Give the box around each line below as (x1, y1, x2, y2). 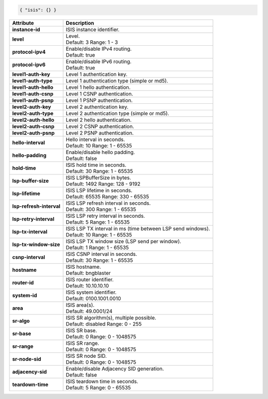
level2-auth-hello (12, 116, 55, 123)
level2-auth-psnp (12, 129, 55, 136)
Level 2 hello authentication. (66, 116, 132, 123)
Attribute (12, 19, 34, 26)
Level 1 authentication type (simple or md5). (66, 77, 168, 84)
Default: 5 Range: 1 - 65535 (66, 219, 130, 226)
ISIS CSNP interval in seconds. (66, 250, 137, 257)
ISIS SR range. (66, 339, 99, 346)
